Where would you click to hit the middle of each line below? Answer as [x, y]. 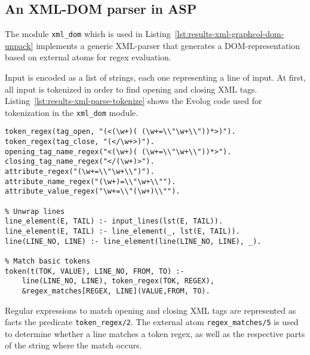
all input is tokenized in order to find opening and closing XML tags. [131, 89]
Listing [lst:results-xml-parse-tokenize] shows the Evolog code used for [133, 101]
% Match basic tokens [48, 261]
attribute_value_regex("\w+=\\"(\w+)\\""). [93, 192]
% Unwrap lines [35, 211]
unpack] [19, 45]
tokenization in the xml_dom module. [72, 112]
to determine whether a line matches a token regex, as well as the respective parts [155, 333]
